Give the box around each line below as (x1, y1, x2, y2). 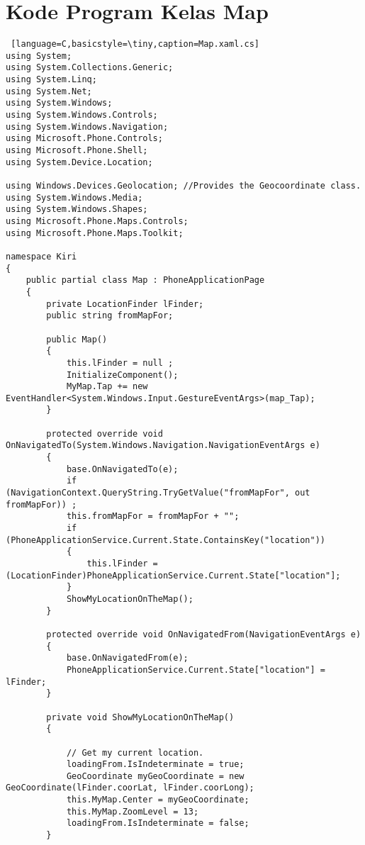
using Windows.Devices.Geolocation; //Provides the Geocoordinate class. (6, 181, 361, 191)
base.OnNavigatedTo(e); (66, 464, 179, 474)
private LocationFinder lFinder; (46, 298, 204, 309)
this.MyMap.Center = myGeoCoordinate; (66, 795, 249, 805)
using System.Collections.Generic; (6, 62, 174, 73)
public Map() (46, 334, 108, 345)
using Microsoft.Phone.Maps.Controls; (6, 216, 189, 226)
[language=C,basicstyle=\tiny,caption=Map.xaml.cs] (11, 39, 259, 50)
